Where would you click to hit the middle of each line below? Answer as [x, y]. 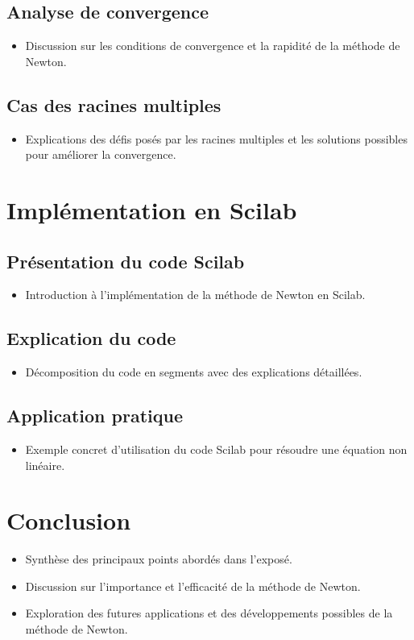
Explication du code [91, 338]
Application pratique [95, 416]
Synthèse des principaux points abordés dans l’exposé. [159, 559]
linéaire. [45, 465]
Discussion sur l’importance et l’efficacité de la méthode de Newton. [193, 586]
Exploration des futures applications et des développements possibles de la [209, 613]
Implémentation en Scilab [152, 209]
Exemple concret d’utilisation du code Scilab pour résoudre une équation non [216, 449]
